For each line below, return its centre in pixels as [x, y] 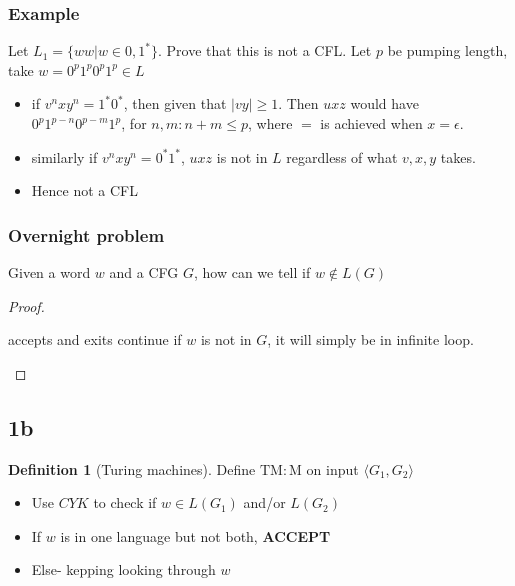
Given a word [49, 272]
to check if [125, 502]
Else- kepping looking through [123, 569]
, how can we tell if [252, 272]
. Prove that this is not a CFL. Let [264, 50]
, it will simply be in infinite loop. [370, 339]
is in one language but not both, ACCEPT [195, 535]
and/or [264, 502]
